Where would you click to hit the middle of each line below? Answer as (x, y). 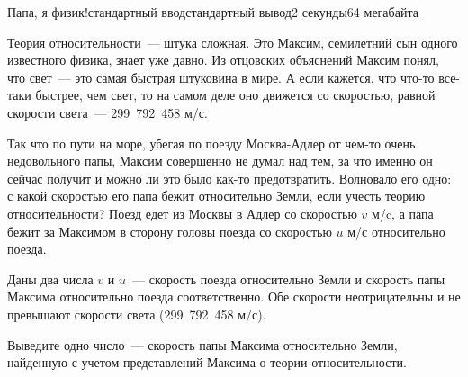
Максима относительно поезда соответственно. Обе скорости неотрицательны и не (234, 296)
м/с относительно (396, 231)
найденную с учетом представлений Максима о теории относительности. (207, 362)
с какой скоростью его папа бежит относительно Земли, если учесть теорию (216, 196)
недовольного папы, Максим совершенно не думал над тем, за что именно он (220, 161)
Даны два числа (50, 278)
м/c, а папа (403, 213)
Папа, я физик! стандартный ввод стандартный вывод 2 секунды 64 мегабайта (213, 12)
